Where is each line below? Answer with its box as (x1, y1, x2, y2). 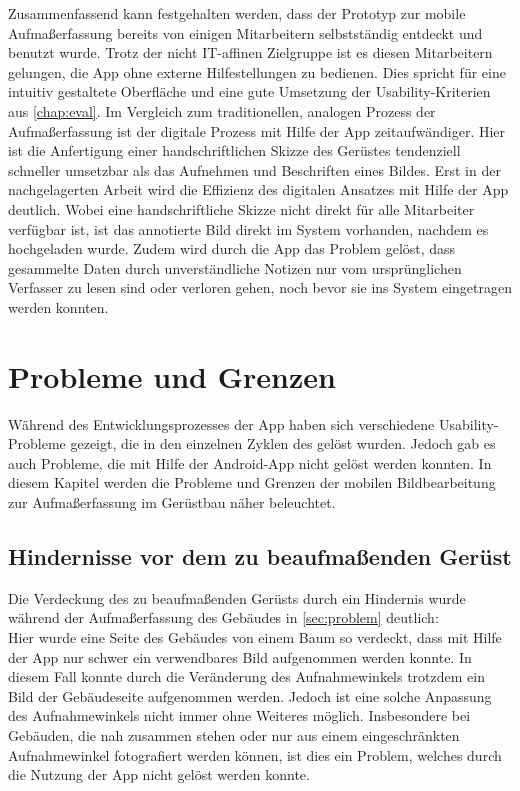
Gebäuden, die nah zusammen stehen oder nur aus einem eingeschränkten (8, 724, 460, 745)
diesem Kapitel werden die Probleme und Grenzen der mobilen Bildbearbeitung (8, 472, 496, 493)
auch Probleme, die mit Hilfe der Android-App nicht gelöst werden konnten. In (8, 452, 492, 473)
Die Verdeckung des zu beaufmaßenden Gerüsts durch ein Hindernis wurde (8, 587, 466, 608)
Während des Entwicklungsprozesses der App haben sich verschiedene (8, 413, 435, 434)
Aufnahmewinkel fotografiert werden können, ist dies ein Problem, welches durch (8, 744, 502, 765)
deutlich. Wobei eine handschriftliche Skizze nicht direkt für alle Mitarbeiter (8, 198, 475, 219)
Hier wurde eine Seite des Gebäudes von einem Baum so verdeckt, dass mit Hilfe (8, 626, 502, 647)
